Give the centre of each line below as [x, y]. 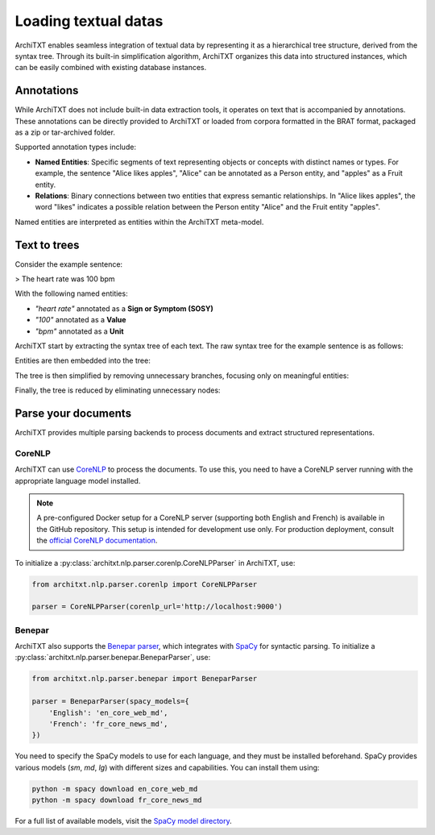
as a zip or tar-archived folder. [65, 132]
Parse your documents [73, 413]
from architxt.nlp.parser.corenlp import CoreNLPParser [145, 584]
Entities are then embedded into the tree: [83, 361]
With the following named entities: [71, 293]
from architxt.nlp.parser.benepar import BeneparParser [145, 679]
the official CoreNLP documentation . [97, 541]
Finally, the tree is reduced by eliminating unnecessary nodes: [118, 390]
